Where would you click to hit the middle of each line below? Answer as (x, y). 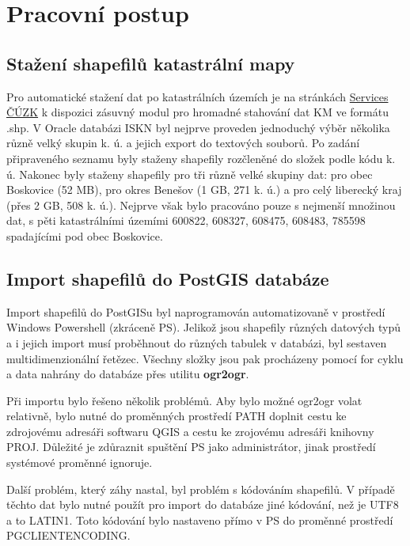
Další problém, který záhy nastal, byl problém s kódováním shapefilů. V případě (201, 489)
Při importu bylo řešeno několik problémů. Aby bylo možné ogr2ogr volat (184, 400)
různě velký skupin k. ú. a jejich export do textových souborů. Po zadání (183, 143)
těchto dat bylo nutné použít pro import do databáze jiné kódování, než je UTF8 (203, 504)
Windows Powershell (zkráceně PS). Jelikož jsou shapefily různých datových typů (204, 327)
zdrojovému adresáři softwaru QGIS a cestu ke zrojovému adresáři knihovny (190, 431)
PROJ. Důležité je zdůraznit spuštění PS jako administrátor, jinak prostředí (191, 447)
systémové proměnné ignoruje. (80, 463)
